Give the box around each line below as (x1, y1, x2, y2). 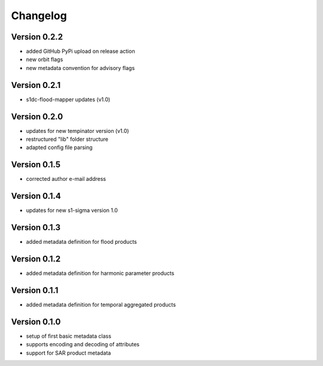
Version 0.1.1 (11, 285, 59, 295)
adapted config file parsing (26, 144, 93, 151)
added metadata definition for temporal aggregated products (26, 301, 176, 308)
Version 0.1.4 (11, 191, 61, 201)
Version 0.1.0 (11, 316, 61, 326)
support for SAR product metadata (26, 349, 111, 356)
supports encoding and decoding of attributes (26, 341, 140, 348)
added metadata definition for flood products (26, 238, 137, 246)
